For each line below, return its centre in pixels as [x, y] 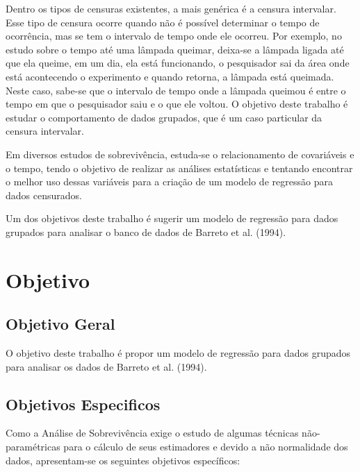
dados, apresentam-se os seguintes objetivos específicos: [123, 460]
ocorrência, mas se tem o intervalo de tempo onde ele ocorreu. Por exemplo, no [174, 36]
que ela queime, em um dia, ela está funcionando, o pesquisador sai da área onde [178, 63]
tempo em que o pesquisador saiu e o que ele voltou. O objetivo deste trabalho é [177, 104]
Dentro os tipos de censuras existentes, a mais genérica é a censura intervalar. [171, 8]
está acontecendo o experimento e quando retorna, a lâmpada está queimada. [170, 76]
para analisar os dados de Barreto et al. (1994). [106, 366]
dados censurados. [44, 195]
